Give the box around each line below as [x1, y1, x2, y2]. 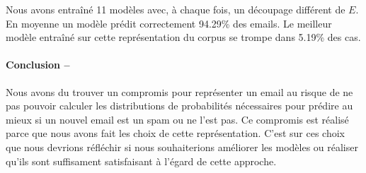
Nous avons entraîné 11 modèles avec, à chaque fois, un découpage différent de [6, 2, 345, 16]
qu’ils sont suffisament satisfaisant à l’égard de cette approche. [6, 153, 277, 168]
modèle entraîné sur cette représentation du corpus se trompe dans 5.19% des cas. [6, 30, 361, 44]
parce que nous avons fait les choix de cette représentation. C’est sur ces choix [6, 126, 345, 141]
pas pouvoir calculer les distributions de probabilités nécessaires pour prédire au [6, 98, 353, 113]
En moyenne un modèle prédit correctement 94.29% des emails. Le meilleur [6, 16, 332, 30]
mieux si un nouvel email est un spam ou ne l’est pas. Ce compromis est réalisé [6, 112, 349, 126]
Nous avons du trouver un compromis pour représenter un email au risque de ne [6, 84, 353, 99]
